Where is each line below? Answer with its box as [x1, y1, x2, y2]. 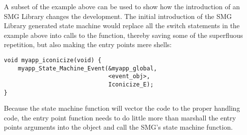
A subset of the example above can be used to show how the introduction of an [4, 1, 240, 11]
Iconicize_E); [108, 81, 154, 88]
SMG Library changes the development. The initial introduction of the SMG [4, 11, 232, 21]
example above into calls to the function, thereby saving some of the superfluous [4, 30, 243, 40]
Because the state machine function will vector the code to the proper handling [4, 103, 240, 113]
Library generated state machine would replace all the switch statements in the [4, 20, 240, 31]
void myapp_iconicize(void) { [4, 56, 102, 64]
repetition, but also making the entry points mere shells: [4, 39, 172, 50]
